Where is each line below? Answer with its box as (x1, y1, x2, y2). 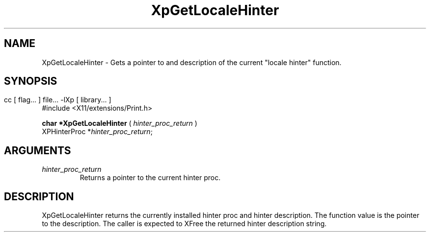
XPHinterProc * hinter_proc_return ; (42, 127, 153, 136)
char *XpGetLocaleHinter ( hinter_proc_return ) (42, 119, 197, 128)
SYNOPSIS (4, 75, 57, 88)
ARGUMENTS (4, 144, 71, 157)
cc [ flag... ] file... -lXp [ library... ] (4, 95, 111, 104)
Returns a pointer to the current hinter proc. (80, 173, 221, 182)
